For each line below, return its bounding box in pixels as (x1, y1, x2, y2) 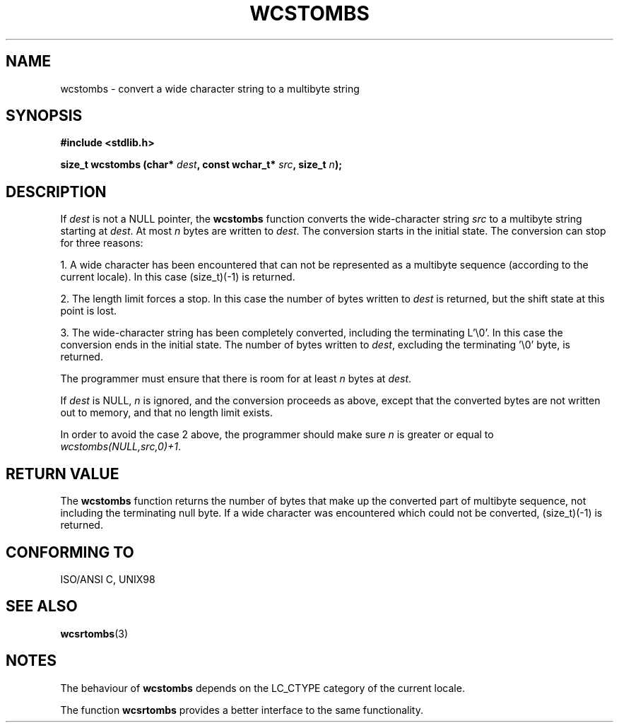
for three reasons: (60, 237, 143, 249)
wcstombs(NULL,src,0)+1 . (60, 440, 182, 453)
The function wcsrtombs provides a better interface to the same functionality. (60, 703, 423, 716)
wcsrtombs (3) (60, 627, 129, 640)
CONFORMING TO (6, 543, 134, 561)
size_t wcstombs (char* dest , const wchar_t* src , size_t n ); (60, 158, 342, 171)
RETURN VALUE (6, 464, 119, 483)
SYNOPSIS (6, 107, 83, 125)
